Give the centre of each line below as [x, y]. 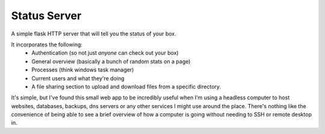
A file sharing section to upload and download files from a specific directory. [126, 87]
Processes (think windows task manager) [83, 70]
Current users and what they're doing [78, 78]
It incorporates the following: [47, 44]
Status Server [46, 16]
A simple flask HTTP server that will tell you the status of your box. [94, 34]
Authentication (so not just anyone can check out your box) [105, 53]
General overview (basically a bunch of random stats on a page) [111, 61]
